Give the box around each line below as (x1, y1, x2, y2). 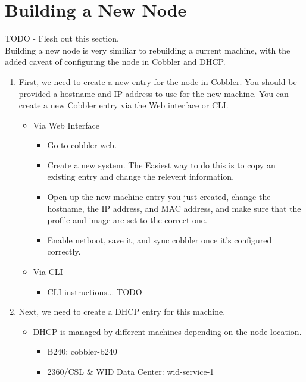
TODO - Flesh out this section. (5, 32, 119, 45)
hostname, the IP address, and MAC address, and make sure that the (47, 202, 301, 214)
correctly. (47, 245, 81, 258)
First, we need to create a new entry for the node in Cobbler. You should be (18, 75, 297, 87)
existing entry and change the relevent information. (47, 170, 235, 183)
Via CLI (33, 265, 63, 278)
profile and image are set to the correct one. (47, 214, 207, 226)
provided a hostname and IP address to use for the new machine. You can (18, 87, 289, 99)
